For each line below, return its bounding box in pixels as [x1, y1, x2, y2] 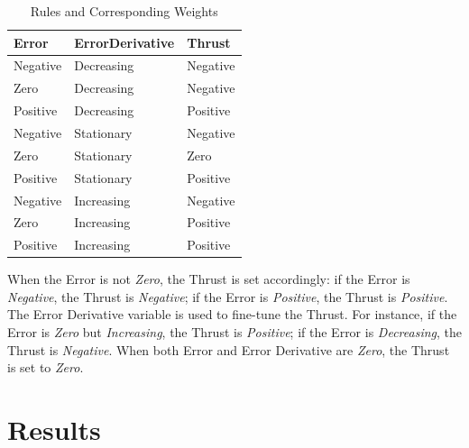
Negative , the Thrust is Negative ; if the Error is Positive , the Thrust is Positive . [7, 287, 448, 306]
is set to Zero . [7, 358, 84, 377]
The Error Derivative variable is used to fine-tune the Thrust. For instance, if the [7, 305, 457, 324]
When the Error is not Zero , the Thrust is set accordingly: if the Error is [7, 270, 410, 288]
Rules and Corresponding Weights [30, 2, 218, 20]
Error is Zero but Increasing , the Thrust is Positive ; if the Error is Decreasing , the [7, 323, 462, 342]
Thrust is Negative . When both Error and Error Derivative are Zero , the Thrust [7, 340, 450, 359]
